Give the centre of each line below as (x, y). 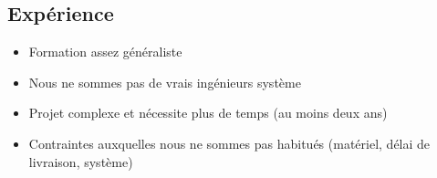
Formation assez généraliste (105, 52)
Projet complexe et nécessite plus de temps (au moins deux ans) (208, 113)
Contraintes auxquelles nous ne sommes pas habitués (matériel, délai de (229, 143)
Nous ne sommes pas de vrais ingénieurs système (165, 82)
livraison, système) (81, 161)
